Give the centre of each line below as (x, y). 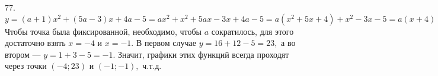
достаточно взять (35, 43)
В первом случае (166, 43)
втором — (23, 54)
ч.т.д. (152, 66)
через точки (26, 66)
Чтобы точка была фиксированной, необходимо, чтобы (103, 31)
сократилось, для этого (252, 31)
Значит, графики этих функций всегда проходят (204, 54)
